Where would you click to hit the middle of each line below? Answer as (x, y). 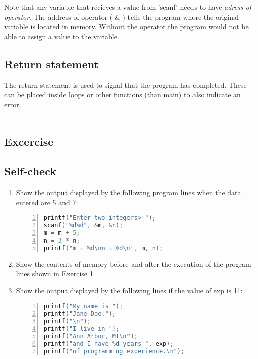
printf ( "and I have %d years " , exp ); (109, 344)
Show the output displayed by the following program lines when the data (128, 192)
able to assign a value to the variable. (62, 36)
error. (13, 104)
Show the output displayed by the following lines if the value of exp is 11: (129, 290)
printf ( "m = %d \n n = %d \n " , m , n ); (103, 248)
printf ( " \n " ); (67, 321)
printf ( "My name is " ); (83, 306)
